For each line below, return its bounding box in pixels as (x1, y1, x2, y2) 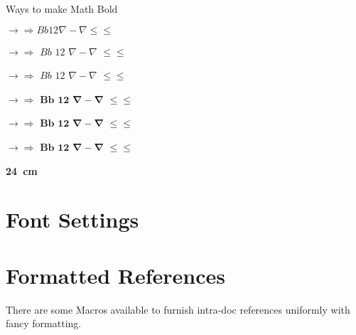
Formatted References (6, 260, 226, 289)
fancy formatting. (6, 316, 82, 331)
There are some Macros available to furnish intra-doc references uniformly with (6, 302, 350, 317)
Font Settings (6, 205, 139, 234)
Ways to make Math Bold (6, 1, 118, 16)
